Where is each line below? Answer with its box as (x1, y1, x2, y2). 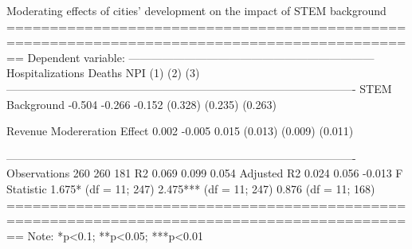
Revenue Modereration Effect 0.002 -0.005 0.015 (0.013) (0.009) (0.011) (6, 123, 354, 139)
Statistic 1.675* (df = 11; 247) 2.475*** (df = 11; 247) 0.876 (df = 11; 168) (6, 180, 375, 196)
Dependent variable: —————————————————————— (27, 49, 375, 65)
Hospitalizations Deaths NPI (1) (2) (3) (6, 64, 200, 81)
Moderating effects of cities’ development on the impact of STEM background (6, 2, 386, 18)
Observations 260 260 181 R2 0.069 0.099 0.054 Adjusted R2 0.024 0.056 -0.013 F (6, 165, 403, 181)
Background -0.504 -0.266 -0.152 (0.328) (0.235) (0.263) (6, 95, 277, 112)
